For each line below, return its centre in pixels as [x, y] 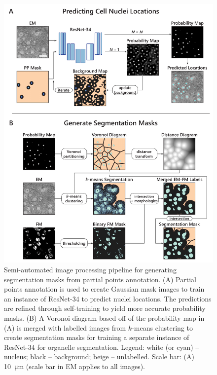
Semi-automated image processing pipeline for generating [90, 269]
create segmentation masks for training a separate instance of [97, 337]
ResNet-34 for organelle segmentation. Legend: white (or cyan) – [102, 347]
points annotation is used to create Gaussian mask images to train [104, 289]
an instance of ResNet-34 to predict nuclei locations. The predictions [108, 298]
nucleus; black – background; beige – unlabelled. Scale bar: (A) [99, 356]
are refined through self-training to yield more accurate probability [105, 308]
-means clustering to [162, 327]
